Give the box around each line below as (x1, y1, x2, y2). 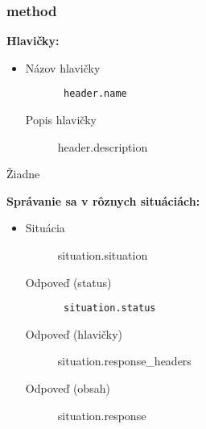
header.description (57, 138, 148, 155)
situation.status (63, 302, 156, 314)
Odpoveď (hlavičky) (25, 325, 122, 342)
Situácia (25, 219, 65, 236)
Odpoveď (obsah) (25, 380, 110, 397)
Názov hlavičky (25, 59, 101, 76)
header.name (63, 88, 127, 100)
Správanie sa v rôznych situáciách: (6, 192, 200, 209)
